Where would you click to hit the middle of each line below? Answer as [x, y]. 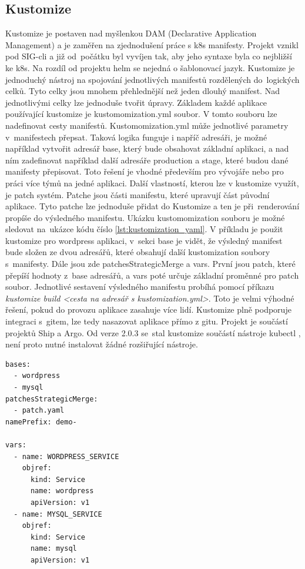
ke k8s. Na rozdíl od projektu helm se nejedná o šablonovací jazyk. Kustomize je [150, 67]
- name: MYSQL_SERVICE [58, 514]
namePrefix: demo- [41, 422]
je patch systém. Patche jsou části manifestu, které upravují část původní [138, 194]
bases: [18, 364]
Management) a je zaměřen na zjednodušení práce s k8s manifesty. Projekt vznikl [152, 44]
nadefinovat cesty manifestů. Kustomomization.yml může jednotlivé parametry [147, 125]
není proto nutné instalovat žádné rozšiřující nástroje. [102, 344]
